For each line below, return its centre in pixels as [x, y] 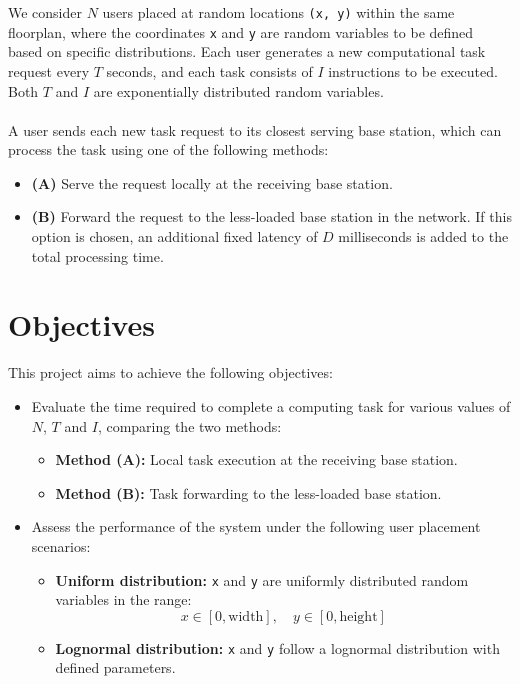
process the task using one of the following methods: [168, 149]
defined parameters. [115, 667]
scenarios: [61, 545]
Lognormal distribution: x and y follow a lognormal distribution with [277, 647]
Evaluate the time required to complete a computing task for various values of [271, 405]
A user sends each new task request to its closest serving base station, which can [255, 129]
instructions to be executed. [413, 70]
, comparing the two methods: [189, 425]
